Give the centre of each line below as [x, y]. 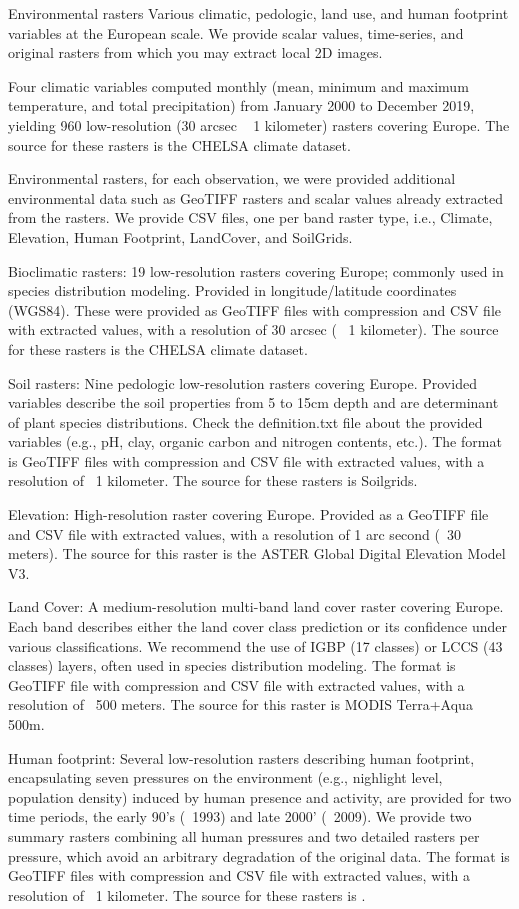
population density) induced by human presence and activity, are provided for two [260, 796]
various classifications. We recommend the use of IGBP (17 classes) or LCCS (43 [255, 645]
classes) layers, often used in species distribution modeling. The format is [232, 665]
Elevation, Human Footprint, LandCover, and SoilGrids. [180, 236]
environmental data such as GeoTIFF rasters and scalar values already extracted [256, 197]
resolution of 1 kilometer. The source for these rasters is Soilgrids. [213, 480]
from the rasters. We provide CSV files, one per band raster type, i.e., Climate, [250, 217]
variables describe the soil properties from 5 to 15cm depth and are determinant [253, 402]
